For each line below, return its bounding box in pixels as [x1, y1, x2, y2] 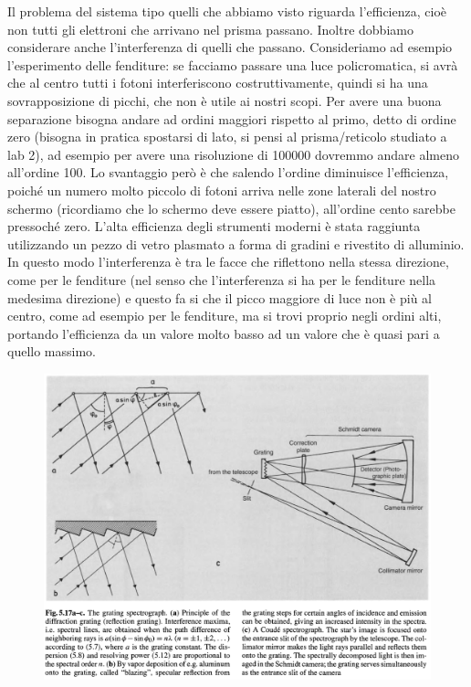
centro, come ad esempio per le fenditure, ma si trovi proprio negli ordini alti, [7, 306, 442, 325]
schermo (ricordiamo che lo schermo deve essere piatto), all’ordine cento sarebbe [7, 198, 455, 217]
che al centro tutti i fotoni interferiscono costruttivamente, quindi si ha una [7, 73, 428, 92]
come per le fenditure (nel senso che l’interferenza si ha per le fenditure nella [7, 270, 436, 289]
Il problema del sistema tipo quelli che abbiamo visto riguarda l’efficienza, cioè [7, 2, 446, 20]
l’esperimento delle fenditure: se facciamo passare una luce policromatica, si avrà [7, 55, 458, 74]
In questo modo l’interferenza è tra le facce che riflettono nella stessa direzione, [7, 252, 449, 271]
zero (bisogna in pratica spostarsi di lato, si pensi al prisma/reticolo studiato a [7, 127, 447, 146]
